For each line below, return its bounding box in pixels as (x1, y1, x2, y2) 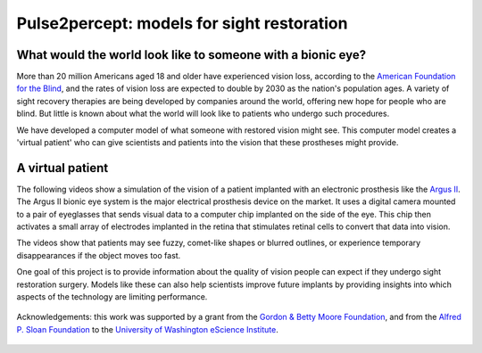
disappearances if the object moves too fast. (16, 250, 181, 260)
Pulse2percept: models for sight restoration (16, 13, 348, 33)
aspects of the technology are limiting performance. (16, 291, 208, 302)
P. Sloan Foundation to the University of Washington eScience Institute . (16, 324, 278, 334)
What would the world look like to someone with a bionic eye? (16, 47, 366, 62)
